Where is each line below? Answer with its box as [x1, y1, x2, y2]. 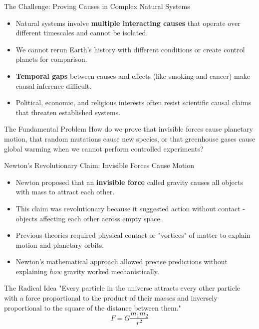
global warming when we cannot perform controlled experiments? [4, 143, 204, 154]
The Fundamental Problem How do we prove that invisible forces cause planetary [4, 124, 253, 134]
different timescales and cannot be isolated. [15, 27, 148, 38]
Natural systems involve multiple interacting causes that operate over [15, 17, 241, 28]
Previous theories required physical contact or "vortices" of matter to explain [15, 230, 251, 240]
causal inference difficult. [15, 80, 92, 91]
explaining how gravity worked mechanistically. [15, 266, 159, 276]
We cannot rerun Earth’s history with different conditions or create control [15, 44, 245, 54]
